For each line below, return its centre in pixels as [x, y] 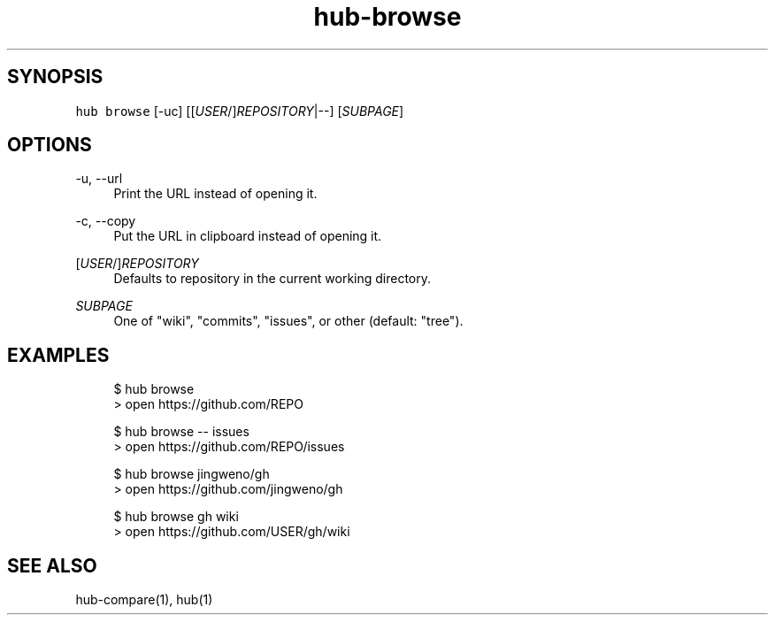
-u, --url [99, 179]
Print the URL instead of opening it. [215, 194]
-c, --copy [106, 221]
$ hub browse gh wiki [176, 517]
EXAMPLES [58, 355]
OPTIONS [50, 145]
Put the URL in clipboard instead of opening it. [248, 236]
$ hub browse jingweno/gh [192, 474]
